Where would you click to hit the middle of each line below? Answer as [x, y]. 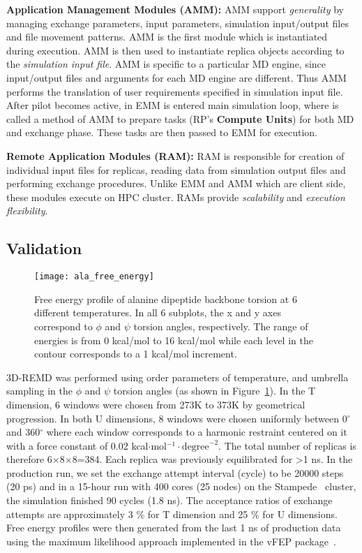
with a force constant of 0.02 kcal [77, 445]
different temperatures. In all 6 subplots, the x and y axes [158, 312]
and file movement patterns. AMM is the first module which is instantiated [167, 37]
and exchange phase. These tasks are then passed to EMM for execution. [162, 132]
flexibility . [27, 211]
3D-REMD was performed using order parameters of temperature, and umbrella [178, 377]
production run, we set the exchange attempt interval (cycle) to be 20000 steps [175, 472]
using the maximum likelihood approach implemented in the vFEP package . [171, 541]
